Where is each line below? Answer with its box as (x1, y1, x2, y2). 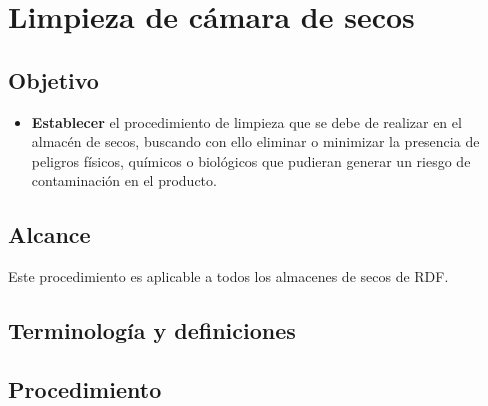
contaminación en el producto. (31, 170, 217, 191)
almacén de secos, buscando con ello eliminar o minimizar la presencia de (31, 131, 480, 152)
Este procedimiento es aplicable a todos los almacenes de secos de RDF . (8, 266, 449, 287)
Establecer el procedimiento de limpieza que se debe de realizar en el (31, 111, 462, 132)
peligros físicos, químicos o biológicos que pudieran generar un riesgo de (31, 150, 471, 171)
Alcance (8, 219, 91, 250)
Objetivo (8, 64, 99, 95)
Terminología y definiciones (8, 315, 296, 346)
